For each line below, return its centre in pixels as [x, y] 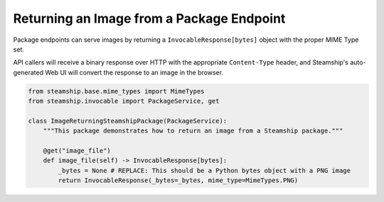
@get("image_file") [77, 151]
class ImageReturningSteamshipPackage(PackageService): [128, 121]
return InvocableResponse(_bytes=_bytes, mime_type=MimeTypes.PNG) [178, 180]
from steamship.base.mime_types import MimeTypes [116, 91]
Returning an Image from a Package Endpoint [149, 18]
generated [28, 72]
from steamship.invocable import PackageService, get [124, 101]
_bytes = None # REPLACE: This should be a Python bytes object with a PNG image [204, 170]
